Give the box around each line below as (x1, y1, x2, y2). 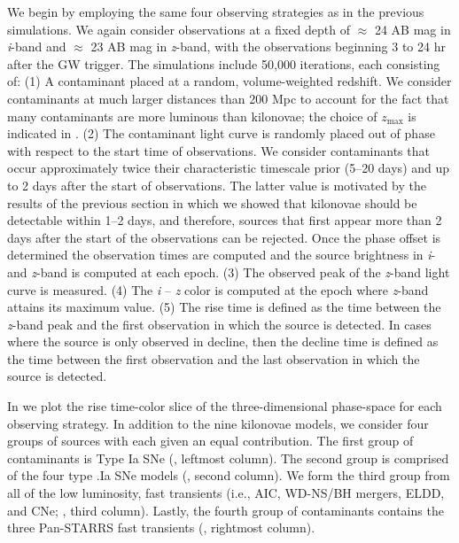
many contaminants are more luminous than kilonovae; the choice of (7, 106, 377, 125)
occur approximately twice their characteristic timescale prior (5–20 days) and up (7, 159, 450, 177)
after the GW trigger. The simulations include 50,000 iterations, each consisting (7, 54, 440, 73)
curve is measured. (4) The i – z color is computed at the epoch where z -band (7, 280, 429, 299)
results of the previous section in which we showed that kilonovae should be (7, 193, 417, 212)
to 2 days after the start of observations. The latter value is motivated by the (7, 175, 427, 194)
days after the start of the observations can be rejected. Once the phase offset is (7, 228, 441, 246)
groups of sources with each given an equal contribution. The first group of (7, 431, 414, 450)
